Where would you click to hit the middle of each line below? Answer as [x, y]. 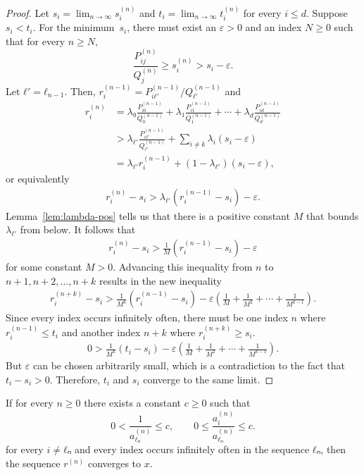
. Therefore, [75, 379]
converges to [114, 463]
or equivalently [38, 179]
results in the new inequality [161, 280]
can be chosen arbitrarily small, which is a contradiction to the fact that [189, 365]
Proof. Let [27, 12]
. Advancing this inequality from [183, 267]
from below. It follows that [78, 229]
